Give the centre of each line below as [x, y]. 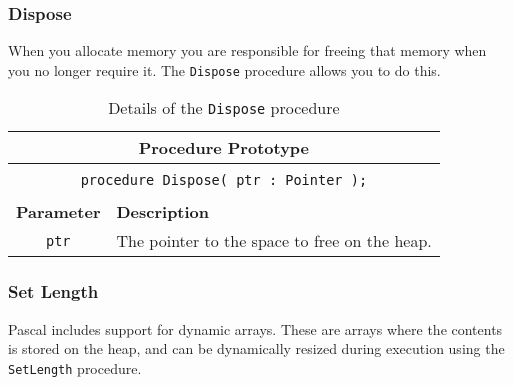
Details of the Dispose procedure [224, 108]
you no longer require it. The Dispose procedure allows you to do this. [224, 69]
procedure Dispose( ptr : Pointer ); [224, 180]
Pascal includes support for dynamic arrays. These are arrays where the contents [255, 328]
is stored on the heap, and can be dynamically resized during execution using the [256, 348]
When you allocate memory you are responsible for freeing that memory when [247, 50]
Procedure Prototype [224, 148]
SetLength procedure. [75, 367]
